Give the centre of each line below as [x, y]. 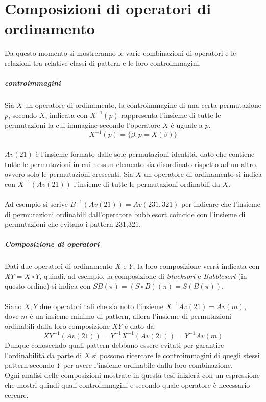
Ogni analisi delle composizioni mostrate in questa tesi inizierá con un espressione [132, 375]
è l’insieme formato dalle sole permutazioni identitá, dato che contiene [145, 153]
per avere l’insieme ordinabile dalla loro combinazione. [148, 365]
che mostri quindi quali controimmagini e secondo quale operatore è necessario [127, 385]
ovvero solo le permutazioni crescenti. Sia [69, 174]
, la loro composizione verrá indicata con [196, 266]
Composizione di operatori [52, 244]
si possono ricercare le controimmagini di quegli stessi [176, 355]
